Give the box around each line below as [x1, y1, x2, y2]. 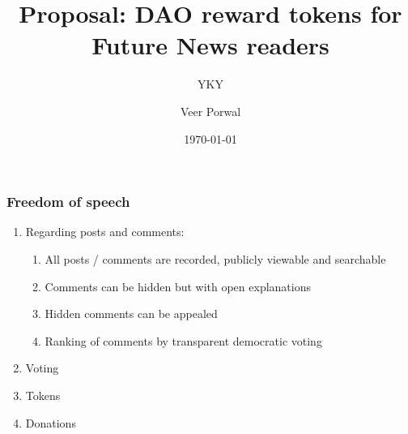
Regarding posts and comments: [25, 223, 185, 240]
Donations [25, 414, 76, 431]
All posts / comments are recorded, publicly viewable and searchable [45, 250, 386, 267]
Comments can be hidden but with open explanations [45, 277, 311, 294]
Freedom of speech [6, 191, 130, 212]
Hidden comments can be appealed [45, 305, 218, 322]
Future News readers [91, 28, 329, 62]
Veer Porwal [180, 102, 241, 119]
